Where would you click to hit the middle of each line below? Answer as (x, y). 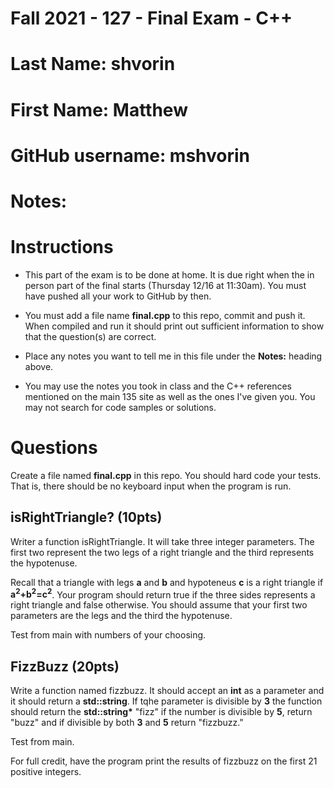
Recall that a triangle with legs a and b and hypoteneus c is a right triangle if (167, 582)
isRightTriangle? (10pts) (86, 517)
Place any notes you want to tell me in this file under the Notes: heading (173, 356)
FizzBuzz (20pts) (65, 666)
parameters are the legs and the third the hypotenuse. (121, 616)
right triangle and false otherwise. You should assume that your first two (159, 605)
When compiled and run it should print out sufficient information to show (174, 326)
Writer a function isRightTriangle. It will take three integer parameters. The (162, 541)
